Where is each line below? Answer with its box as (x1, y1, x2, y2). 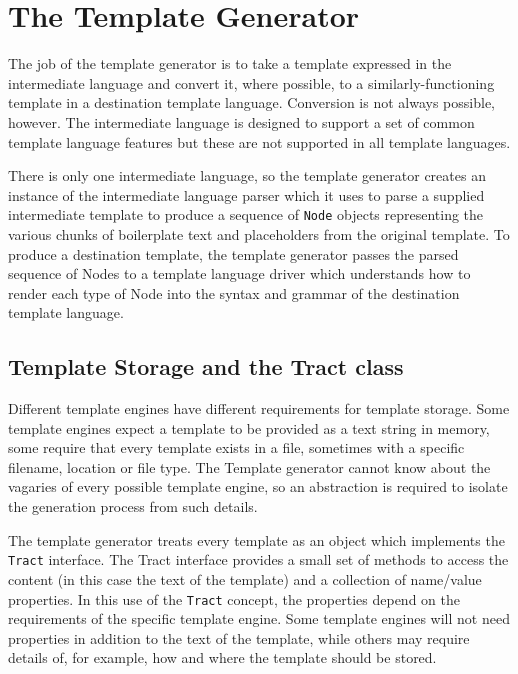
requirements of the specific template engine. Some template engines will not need (8, 608, 510, 629)
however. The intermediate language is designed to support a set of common (8, 111, 475, 132)
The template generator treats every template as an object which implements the (8, 529, 505, 550)
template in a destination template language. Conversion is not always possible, (8, 92, 495, 113)
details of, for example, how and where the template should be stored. (8, 647, 437, 668)
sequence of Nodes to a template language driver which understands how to (8, 263, 471, 284)
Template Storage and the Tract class (8, 351, 404, 382)
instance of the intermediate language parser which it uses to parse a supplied (8, 184, 485, 205)
